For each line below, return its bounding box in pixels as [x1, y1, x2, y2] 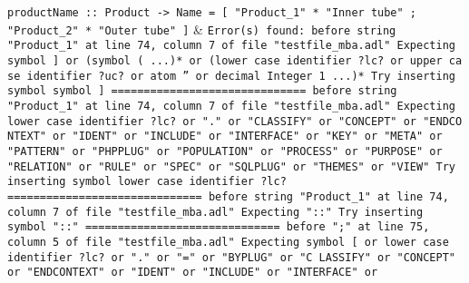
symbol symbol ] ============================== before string [7, 84, 397, 98]
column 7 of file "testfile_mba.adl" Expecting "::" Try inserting [7, 205, 424, 219]
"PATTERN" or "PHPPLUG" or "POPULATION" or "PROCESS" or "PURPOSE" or [7, 144, 443, 158]
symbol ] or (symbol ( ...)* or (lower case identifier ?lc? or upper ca [7, 54, 463, 67]
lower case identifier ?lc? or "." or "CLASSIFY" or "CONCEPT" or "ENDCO [7, 114, 463, 128]
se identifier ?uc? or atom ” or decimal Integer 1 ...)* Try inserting [7, 69, 455, 83]
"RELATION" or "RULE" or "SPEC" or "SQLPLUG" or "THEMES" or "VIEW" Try [7, 160, 455, 173]
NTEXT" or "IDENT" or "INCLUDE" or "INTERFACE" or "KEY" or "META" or [7, 130, 443, 143]
